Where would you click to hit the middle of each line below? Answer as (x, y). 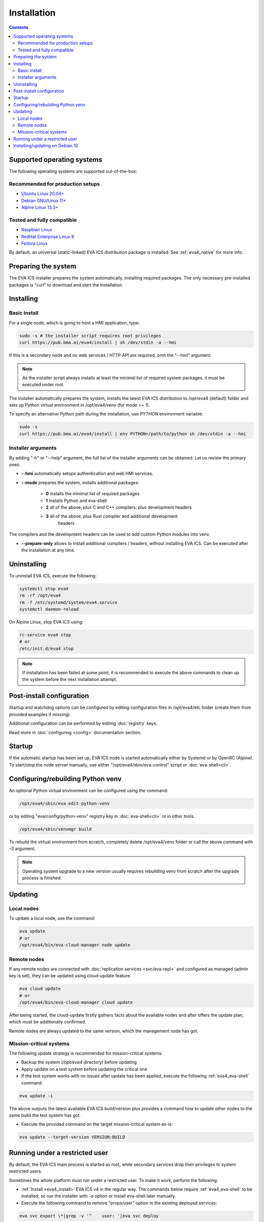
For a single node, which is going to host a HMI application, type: (74, 323)
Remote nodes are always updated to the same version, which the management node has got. (104, 1031)
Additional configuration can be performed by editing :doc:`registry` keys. (83, 723)
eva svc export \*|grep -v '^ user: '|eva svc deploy (89, 1216)
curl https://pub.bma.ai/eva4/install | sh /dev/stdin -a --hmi (98, 343)
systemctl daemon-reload (49, 609)
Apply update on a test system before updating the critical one (84, 1069)
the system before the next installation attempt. (70, 679)
